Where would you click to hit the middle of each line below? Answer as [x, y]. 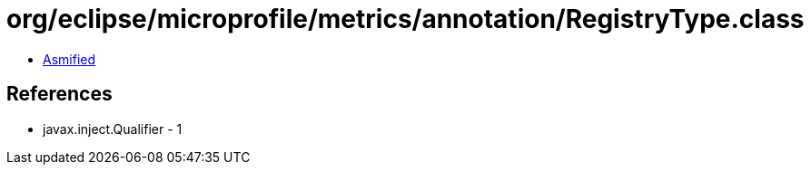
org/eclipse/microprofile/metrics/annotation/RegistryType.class [405, 19]
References [59, 94]
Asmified [69, 59]
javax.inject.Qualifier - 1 [113, 129]
